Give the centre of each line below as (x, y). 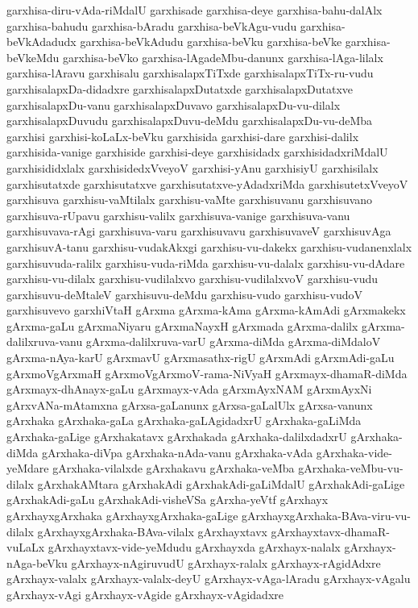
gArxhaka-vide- (354, 452)
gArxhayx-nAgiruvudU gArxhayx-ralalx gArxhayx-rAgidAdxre (226, 562)
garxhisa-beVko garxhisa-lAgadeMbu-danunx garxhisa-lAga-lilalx (223, 57)
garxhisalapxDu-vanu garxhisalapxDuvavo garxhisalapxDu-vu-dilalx (174, 104)
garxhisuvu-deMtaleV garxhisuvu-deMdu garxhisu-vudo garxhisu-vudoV (184, 294)
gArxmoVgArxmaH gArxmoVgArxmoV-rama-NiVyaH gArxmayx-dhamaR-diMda (207, 373)
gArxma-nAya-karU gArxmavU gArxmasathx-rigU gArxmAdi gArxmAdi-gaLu (201, 358)
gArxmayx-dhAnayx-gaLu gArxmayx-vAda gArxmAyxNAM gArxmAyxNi (189, 389)
